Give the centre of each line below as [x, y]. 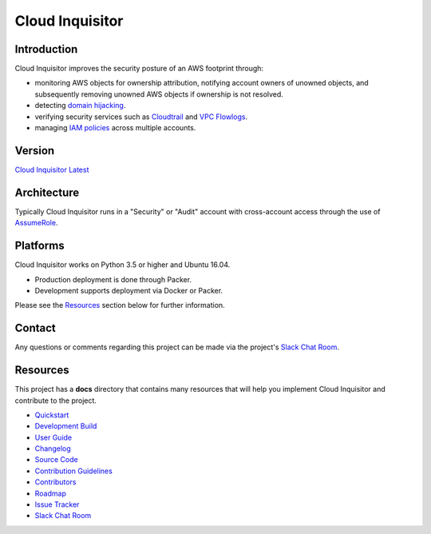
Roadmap [51, 493]
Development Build [66, 426]
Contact [35, 328]
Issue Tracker [57, 504]
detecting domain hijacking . [80, 106]
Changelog [53, 448]
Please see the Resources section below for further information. [120, 305]
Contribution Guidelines [74, 471]
